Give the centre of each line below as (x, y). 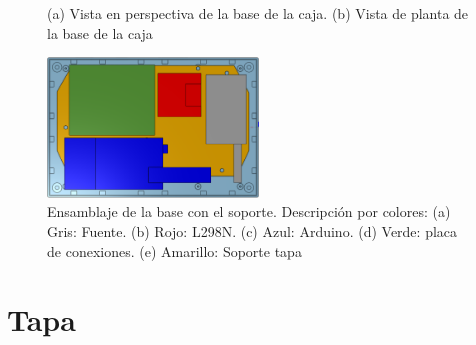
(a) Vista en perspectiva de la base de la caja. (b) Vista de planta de (258, 13)
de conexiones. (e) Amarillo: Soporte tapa (174, 250)
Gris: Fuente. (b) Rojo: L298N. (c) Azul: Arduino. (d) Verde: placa (252, 230)
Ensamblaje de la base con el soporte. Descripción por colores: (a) (249, 211)
